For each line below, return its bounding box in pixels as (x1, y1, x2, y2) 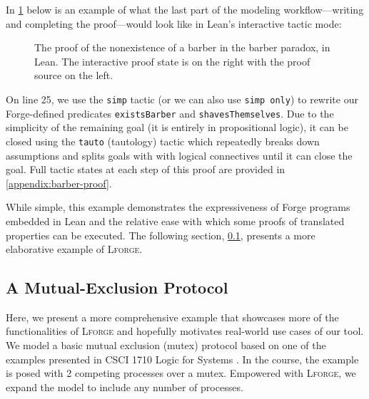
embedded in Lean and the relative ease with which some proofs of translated (6, 213, 345, 228)
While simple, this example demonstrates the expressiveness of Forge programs (6, 199, 350, 214)
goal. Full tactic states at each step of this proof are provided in (6, 162, 285, 177)
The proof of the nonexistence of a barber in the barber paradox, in (34, 40, 330, 55)
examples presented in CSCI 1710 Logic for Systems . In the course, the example (6, 351, 359, 366)
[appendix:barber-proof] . (6, 175, 112, 190)
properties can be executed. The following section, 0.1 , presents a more (6, 227, 315, 242)
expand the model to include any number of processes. (6, 379, 243, 394)
